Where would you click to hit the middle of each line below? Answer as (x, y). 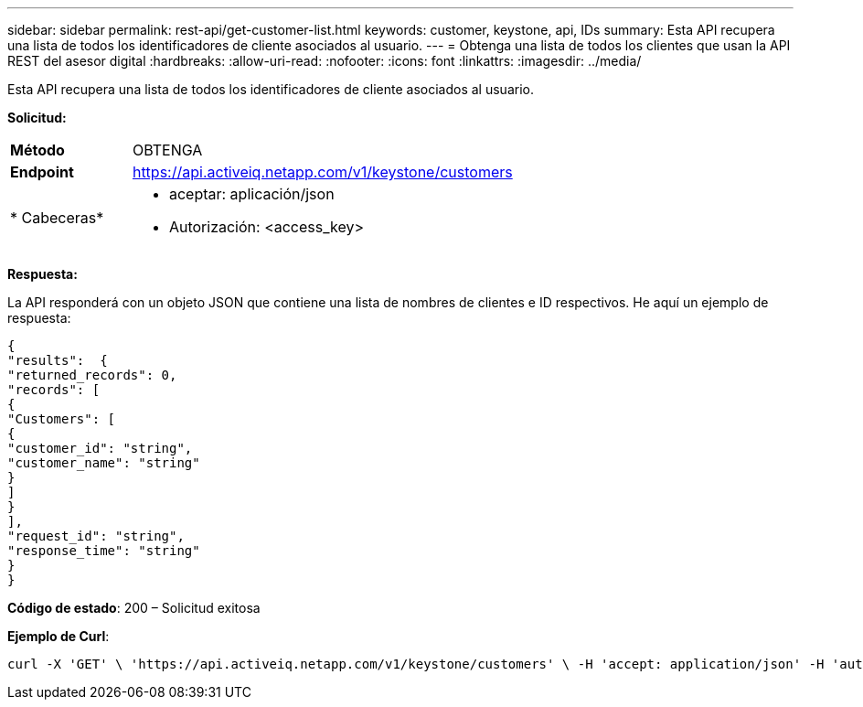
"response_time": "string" (104, 551)
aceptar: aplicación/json (251, 194)
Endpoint (42, 172)
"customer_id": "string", (100, 448)
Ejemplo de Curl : (59, 636)
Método (37, 150)
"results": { (58, 360)
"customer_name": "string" (104, 463)
